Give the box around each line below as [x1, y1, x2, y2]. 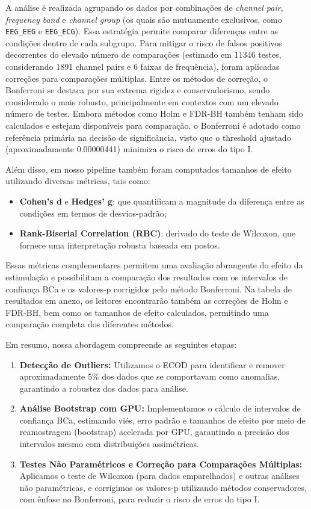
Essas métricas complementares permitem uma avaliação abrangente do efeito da [5, 259, 303, 271]
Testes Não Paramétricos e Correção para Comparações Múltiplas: [19, 457, 303, 470]
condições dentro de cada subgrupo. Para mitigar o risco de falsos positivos [5, 36, 282, 49]
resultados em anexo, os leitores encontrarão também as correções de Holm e [5, 294, 288, 307]
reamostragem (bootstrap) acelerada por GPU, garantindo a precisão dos [19, 425, 289, 438]
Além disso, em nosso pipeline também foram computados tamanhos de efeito [5, 162, 292, 175]
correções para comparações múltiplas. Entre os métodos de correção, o [5, 72, 268, 84]
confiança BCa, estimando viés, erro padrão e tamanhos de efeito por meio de [19, 413, 306, 426]
